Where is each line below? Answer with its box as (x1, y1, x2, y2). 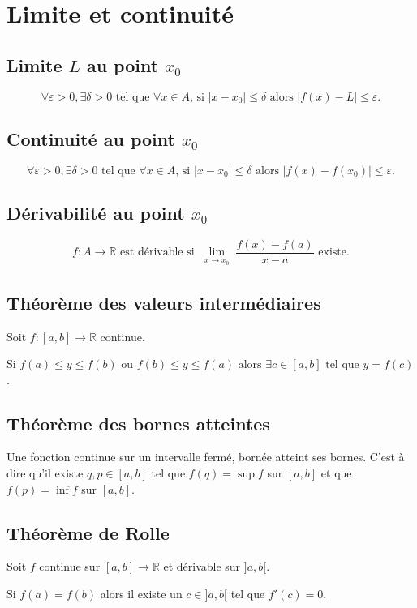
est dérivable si (120, 246, 195, 259)
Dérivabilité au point (6, 200, 185, 225)
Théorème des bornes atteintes (6, 410, 270, 435)
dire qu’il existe (6, 465, 84, 482)
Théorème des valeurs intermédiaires (6, 289, 321, 315)
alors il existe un (100, 585, 183, 602)
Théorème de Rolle (6, 520, 170, 545)
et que (320, 465, 352, 482)
